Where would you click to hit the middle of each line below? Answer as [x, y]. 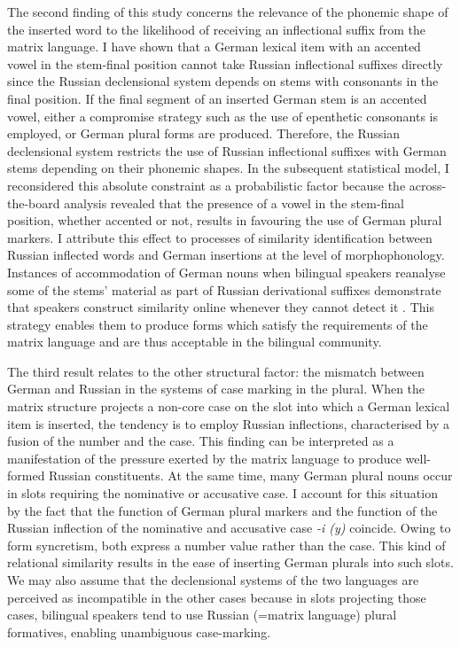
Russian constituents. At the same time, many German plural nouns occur [251, 476]
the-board [34, 203]
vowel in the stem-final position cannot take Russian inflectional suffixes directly [225, 63]
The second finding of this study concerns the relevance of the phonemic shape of [228, 12]
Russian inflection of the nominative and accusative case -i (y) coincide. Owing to [229, 528]
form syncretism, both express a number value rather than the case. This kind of [226, 545]
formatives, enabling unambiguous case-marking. [139, 631]
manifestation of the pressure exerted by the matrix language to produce [204, 458]
